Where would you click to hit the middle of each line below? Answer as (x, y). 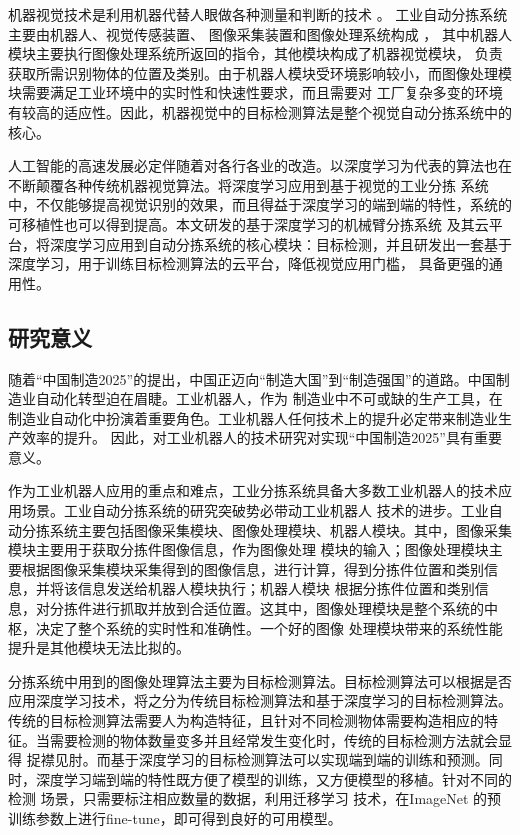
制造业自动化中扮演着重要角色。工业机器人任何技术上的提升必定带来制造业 (253, 417)
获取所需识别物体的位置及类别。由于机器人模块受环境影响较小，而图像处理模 (260, 72)
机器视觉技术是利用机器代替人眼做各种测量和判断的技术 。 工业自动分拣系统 (258, 14)
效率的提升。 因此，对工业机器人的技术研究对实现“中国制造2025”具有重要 (261, 437)
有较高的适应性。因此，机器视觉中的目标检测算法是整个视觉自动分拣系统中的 (260, 111)
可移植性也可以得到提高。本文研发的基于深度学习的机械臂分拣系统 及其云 (248, 223)
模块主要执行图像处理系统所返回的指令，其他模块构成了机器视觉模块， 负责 (255, 53)
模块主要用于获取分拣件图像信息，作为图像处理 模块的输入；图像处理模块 (248, 549)
